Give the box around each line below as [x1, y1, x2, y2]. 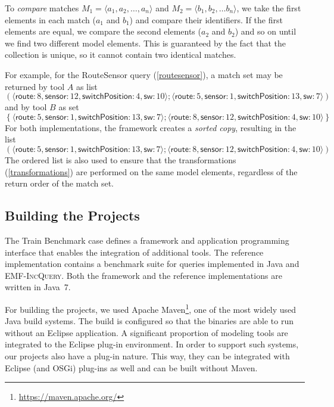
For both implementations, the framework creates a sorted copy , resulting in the [5, 121, 296, 133]
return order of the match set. [5, 177, 114, 189]
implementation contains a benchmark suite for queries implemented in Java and [5, 257, 299, 270]
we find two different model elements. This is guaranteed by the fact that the [5, 36, 286, 49]
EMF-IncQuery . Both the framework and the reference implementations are [5, 269, 282, 281]
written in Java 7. [5, 281, 71, 293]
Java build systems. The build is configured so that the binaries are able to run [5, 315, 294, 327]
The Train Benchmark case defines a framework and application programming [5, 234, 289, 246]
